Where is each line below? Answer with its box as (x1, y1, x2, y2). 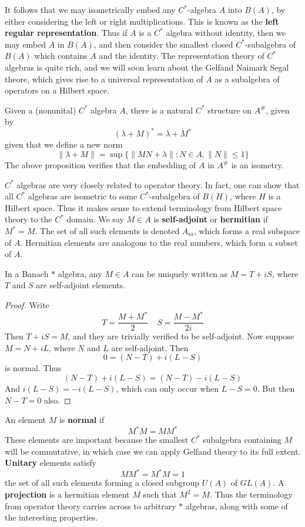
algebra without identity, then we (166, 26, 286, 39)
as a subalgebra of (214, 72, 280, 85)
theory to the (5, 213, 52, 225)
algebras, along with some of (185, 499, 288, 512)
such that (143, 488, 177, 501)
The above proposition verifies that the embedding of (5, 159, 196, 171)
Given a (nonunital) (5, 104, 76, 116)
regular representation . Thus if (5, 26, 128, 39)
